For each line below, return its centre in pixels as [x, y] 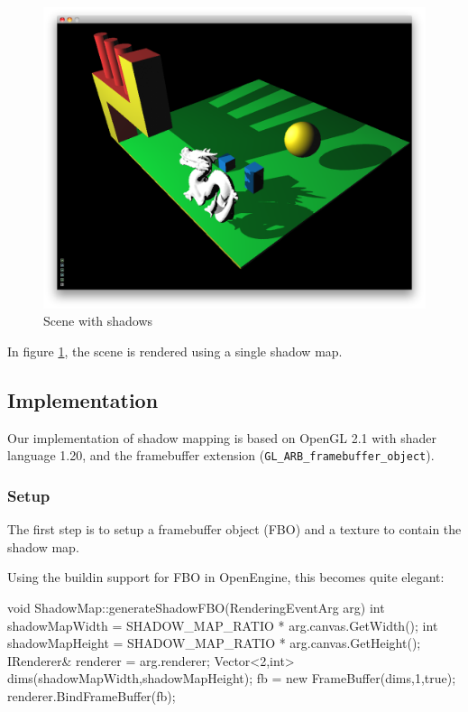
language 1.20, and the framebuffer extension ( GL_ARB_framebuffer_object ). [221, 455]
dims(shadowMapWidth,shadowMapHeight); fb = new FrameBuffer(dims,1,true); [232, 678]
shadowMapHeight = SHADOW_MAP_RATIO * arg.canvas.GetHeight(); [214, 643]
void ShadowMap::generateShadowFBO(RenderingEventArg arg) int [196, 607]
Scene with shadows [98, 321]
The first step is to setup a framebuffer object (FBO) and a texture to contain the [234, 529]
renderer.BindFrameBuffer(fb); [92, 695]
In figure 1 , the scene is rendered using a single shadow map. [175, 351]
